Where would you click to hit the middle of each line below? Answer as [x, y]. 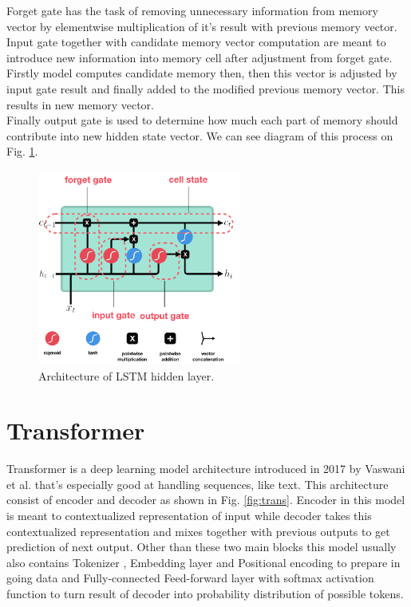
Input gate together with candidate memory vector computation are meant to [196, 42]
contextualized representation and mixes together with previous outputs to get [198, 531]
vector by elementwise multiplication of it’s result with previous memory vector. [202, 26]
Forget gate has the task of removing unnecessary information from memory [192, 10]
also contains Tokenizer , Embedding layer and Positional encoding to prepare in [204, 562]
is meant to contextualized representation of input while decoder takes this [189, 516]
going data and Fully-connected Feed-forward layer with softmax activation [190, 578]
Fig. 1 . [22, 151]
